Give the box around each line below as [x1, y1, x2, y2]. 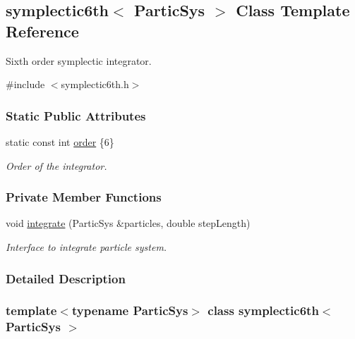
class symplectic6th [207, 302, 319, 319]
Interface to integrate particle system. [6, 240, 167, 254]
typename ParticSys [71, 302, 188, 319]
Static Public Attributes [6, 106, 146, 124]
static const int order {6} [6, 135, 114, 149]
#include [6, 77, 45, 92]
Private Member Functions [6, 188, 162, 206]
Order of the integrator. [6, 158, 107, 173]
